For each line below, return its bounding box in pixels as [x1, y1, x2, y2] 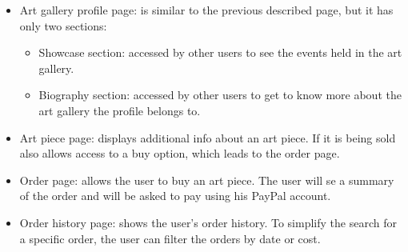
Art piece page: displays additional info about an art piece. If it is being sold [19, 129, 396, 146]
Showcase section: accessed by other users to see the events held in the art [38, 44, 402, 61]
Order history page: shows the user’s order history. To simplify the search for [19, 214, 397, 230]
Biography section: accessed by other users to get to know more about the [38, 86, 402, 103]
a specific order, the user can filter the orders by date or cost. [19, 230, 321, 246]
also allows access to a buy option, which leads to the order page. [19, 145, 340, 162]
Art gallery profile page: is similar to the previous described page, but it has [19, 2, 394, 18]
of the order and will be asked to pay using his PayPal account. [19, 187, 331, 204]
